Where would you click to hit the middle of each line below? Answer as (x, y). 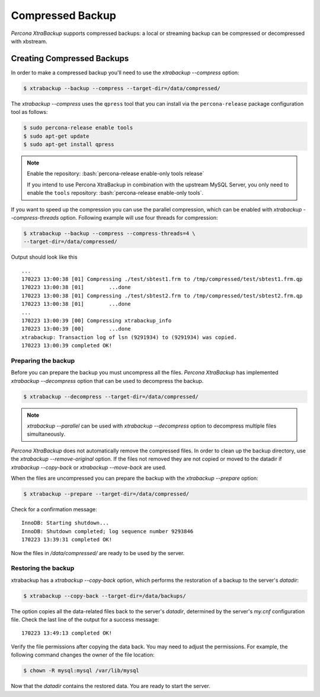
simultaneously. (46, 434)
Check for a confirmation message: (54, 509)
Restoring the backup (43, 568)
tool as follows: (29, 112)
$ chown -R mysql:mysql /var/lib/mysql (81, 671)
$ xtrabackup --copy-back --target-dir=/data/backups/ (105, 596)
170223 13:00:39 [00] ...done (76, 329)
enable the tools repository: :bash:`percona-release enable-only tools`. (115, 193)
